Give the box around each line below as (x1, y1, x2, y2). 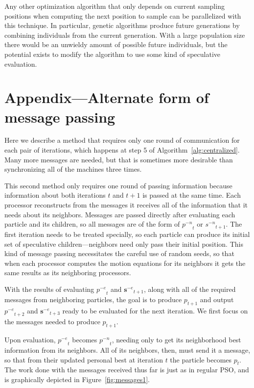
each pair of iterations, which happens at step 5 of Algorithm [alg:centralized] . (4, 145, 240, 155)
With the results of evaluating (4, 284, 94, 294)
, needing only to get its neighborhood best (112, 335, 241, 345)
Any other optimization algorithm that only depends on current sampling (4, 1, 225, 11)
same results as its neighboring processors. (4, 267, 131, 278)
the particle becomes (170, 354, 232, 364)
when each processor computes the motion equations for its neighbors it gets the (4, 258, 246, 268)
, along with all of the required (143, 284, 236, 294)
